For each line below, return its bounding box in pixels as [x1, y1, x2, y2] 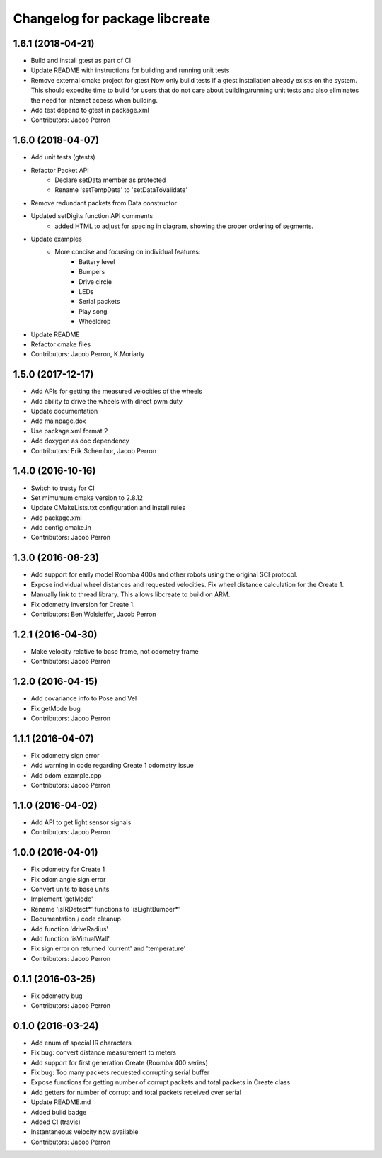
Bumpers [79, 268, 105, 276]
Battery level [79, 257, 115, 266]
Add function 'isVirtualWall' [30, 934, 110, 943]
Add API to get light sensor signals [30, 818, 132, 827]
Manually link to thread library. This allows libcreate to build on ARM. [30, 590, 231, 598]
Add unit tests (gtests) [30, 153, 95, 161]
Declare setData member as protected [54, 176, 166, 184]
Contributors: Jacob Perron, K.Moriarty [30, 350, 145, 358]
